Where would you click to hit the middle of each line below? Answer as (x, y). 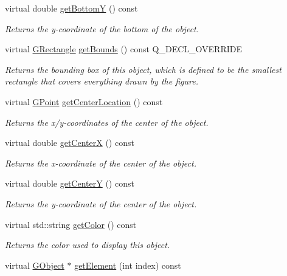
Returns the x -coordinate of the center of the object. (101, 163)
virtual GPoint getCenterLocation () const (84, 101)
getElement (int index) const (128, 265)
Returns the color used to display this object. (88, 245)
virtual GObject (35, 265)
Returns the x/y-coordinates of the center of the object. (107, 122)
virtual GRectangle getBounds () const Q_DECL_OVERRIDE (124, 49)
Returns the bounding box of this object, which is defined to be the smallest (143, 69)
